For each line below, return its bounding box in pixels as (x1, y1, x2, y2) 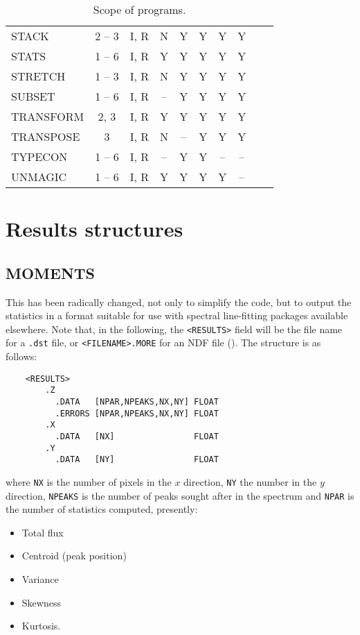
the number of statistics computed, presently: (6, 502, 198, 516)
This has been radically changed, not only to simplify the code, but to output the (6, 294, 352, 309)
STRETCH (11, 68, 66, 84)
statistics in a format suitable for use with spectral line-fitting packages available (6, 308, 348, 323)
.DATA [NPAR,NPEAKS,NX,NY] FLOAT (55, 396, 219, 407)
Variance (21, 572, 59, 586)
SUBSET (11, 88, 55, 104)
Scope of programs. (93, 1, 186, 17)
